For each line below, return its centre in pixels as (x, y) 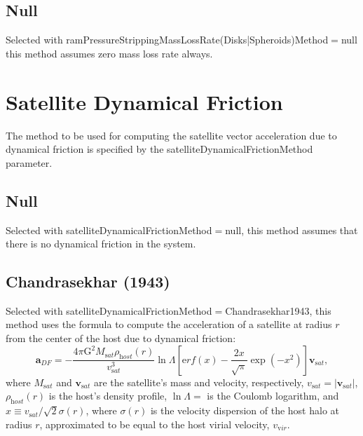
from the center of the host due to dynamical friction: (121, 338)
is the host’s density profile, (108, 396)
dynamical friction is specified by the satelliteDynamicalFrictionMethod (159, 149)
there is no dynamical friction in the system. (101, 244)
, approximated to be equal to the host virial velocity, (155, 424)
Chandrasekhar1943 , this (278, 310)
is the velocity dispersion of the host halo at (245, 410)
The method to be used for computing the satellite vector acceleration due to (171, 135)
